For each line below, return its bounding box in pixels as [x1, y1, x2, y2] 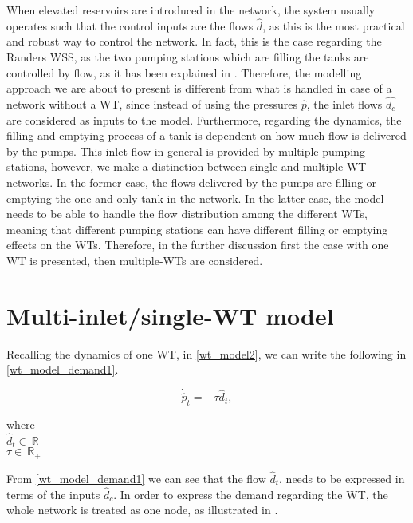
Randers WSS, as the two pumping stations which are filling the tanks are [6, 49, 369, 65]
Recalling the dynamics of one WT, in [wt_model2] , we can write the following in [6, 345, 407, 362]
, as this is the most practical [262, 17, 405, 34]
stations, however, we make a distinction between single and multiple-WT [6, 158, 367, 175]
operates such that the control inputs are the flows [6, 17, 254, 34]
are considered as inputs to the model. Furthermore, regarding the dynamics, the [6, 111, 402, 128]
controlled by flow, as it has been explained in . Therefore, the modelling [6, 64, 362, 81]
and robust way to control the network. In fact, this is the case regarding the [6, 33, 382, 50]
